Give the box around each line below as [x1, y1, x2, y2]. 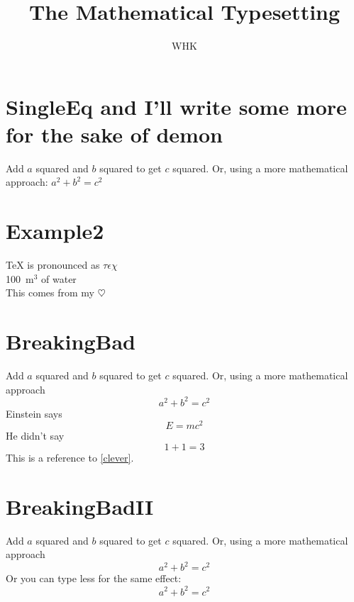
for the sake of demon [6, 119, 223, 148]
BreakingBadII [6, 491, 154, 520]
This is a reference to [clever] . [6, 450, 134, 465]
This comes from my [6, 285, 94, 300]
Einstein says [6, 406, 62, 420]
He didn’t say [6, 428, 65, 443]
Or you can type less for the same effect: [6, 571, 182, 586]
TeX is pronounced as [6, 257, 100, 272]
